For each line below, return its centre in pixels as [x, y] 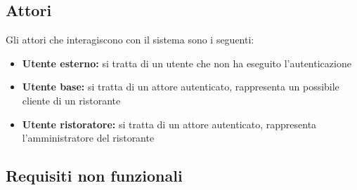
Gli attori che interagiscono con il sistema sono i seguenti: [130, 40]
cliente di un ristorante [71, 100]
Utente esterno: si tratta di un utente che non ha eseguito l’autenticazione [187, 63]
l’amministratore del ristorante [88, 138]
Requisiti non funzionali [94, 176]
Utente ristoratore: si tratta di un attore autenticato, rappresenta [169, 124]
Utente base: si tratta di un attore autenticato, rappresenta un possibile [181, 87]
